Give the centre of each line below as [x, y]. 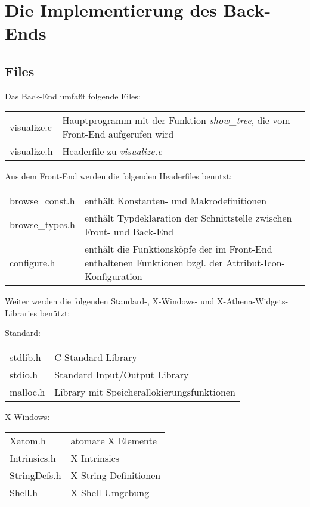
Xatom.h [28, 441]
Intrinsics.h [33, 458]
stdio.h [24, 374]
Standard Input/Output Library [122, 374]
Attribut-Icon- [255, 262]
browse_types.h [43, 225]
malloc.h [27, 391]
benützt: [55, 312]
